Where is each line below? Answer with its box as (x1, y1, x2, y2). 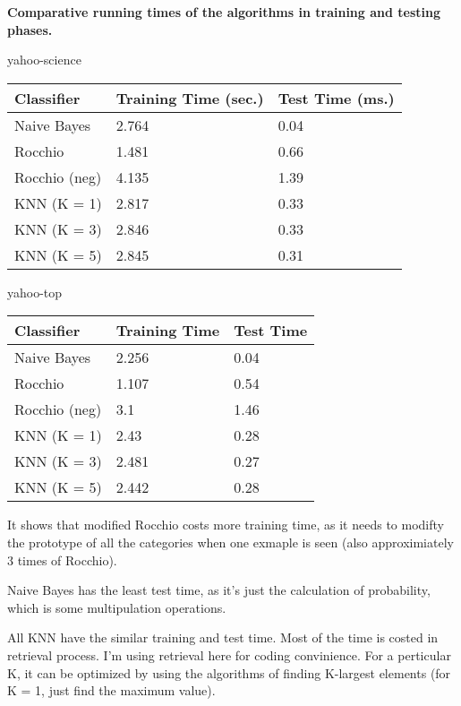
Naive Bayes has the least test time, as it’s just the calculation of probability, (7, 581, 431, 599)
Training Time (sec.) (115, 87, 264, 108)
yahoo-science (7, 50, 81, 69)
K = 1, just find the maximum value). (7, 681, 216, 700)
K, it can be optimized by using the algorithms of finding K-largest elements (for (7, 663, 451, 682)
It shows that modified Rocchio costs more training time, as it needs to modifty (7, 515, 444, 534)
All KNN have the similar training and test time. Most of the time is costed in (7, 628, 439, 647)
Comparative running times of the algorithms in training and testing (7, 3, 440, 21)
